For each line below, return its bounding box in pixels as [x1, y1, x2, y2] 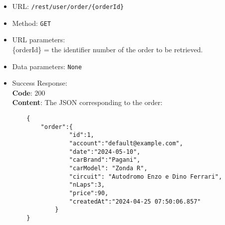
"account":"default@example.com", [69, 139, 183, 147]
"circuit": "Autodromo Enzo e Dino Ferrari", [69, 173, 223, 180]
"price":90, [69, 189, 109, 197]
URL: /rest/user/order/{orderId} [12, 1, 124, 11]
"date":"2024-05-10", [69, 148, 141, 155]
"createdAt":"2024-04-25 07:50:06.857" [69, 198, 201, 205]
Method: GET [12, 17, 51, 28]
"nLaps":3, [69, 181, 105, 189]
